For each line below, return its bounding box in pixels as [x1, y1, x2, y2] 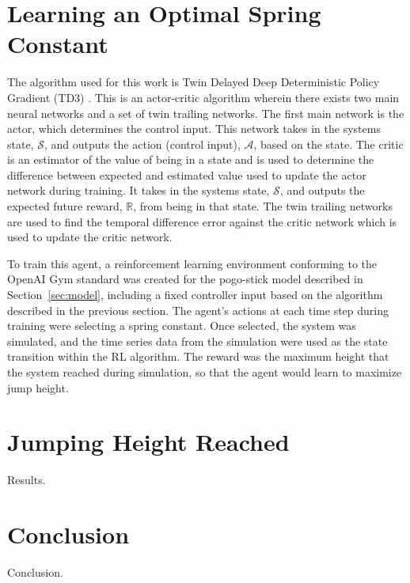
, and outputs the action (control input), [44, 135, 241, 152]
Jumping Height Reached [7, 426, 290, 458]
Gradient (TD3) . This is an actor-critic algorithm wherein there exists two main [7, 89, 400, 105]
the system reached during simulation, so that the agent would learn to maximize [7, 364, 402, 380]
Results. [7, 471, 46, 488]
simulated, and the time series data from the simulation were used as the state [7, 332, 388, 349]
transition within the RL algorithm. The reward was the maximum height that [7, 348, 389, 365]
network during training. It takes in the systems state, [7, 182, 270, 199]
